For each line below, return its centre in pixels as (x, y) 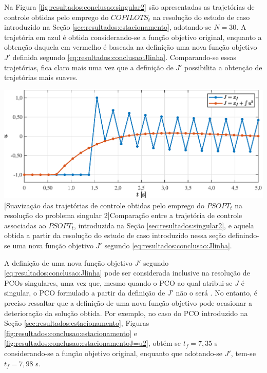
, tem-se (243, 353)
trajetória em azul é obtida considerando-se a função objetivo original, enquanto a (133, 37)
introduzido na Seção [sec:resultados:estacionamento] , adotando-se (108, 27)
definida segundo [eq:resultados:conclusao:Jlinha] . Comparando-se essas (125, 57)
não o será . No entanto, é (216, 293)
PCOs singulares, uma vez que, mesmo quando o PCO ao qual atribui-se (118, 282)
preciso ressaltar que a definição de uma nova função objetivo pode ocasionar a (128, 303)
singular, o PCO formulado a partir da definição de (85, 293)
